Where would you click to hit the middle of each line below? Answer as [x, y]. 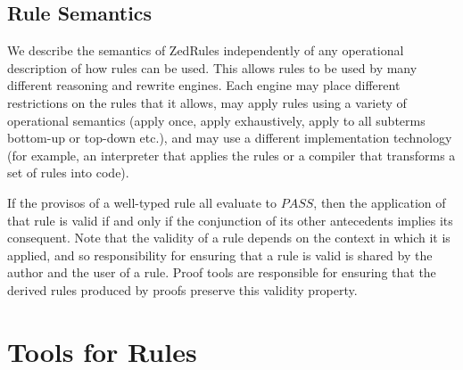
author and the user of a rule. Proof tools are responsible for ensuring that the [222, 272]
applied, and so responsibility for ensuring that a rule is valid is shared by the [220, 255]
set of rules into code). [68, 173]
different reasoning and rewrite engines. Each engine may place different [204, 85]
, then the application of [380, 202]
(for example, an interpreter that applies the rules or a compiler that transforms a [231, 155]
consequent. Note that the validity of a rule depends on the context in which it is [229, 238]
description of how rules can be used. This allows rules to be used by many [212, 67]
